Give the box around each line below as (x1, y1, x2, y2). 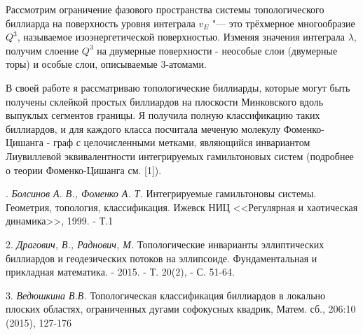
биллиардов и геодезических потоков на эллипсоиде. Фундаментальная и (6, 250, 317, 265)
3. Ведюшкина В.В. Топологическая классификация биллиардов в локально (6, 287, 326, 302)
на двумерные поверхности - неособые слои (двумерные (97, 43, 338, 57)
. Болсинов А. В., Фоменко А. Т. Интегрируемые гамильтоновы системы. (6, 186, 317, 201)
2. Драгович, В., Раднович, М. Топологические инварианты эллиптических (6, 236, 324, 251)
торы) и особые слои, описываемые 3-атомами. (6, 57, 207, 71)
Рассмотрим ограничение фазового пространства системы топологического (6, 2, 324, 16)
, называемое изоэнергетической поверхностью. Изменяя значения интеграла (17, 29, 345, 44)
